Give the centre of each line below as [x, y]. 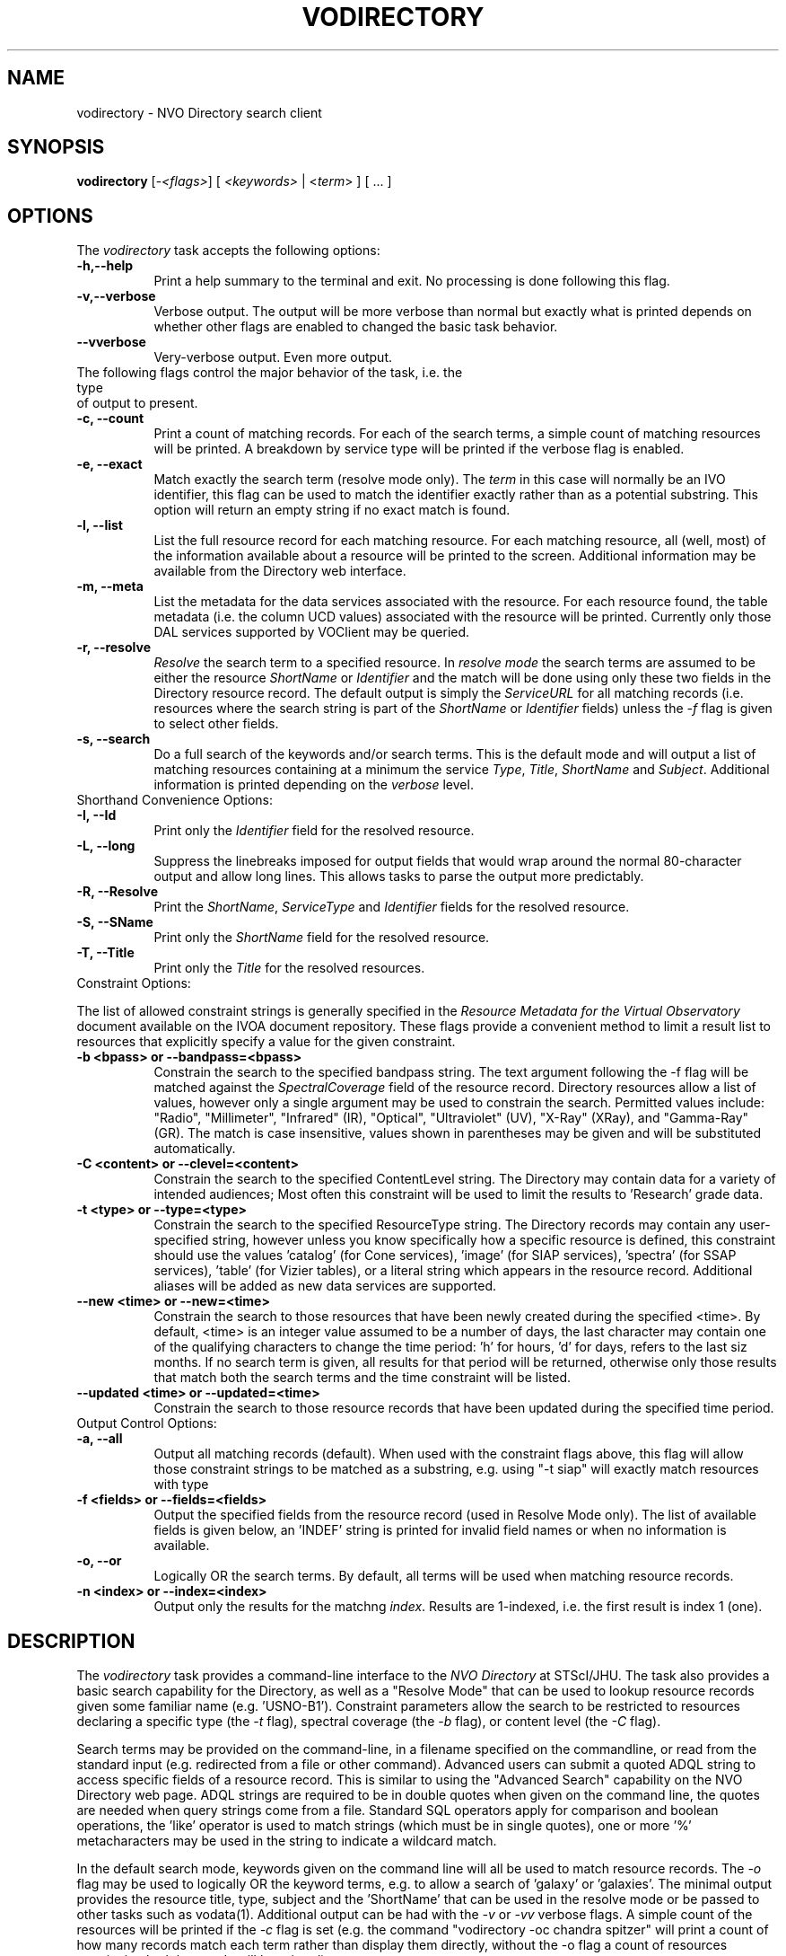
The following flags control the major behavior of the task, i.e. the [270, 373]
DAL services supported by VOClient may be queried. [312, 632]
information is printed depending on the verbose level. [314, 785]
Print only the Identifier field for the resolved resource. [314, 831]
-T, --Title [105, 953]
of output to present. [137, 403]
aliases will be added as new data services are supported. [325, 1286]
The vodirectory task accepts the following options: [228, 251]
